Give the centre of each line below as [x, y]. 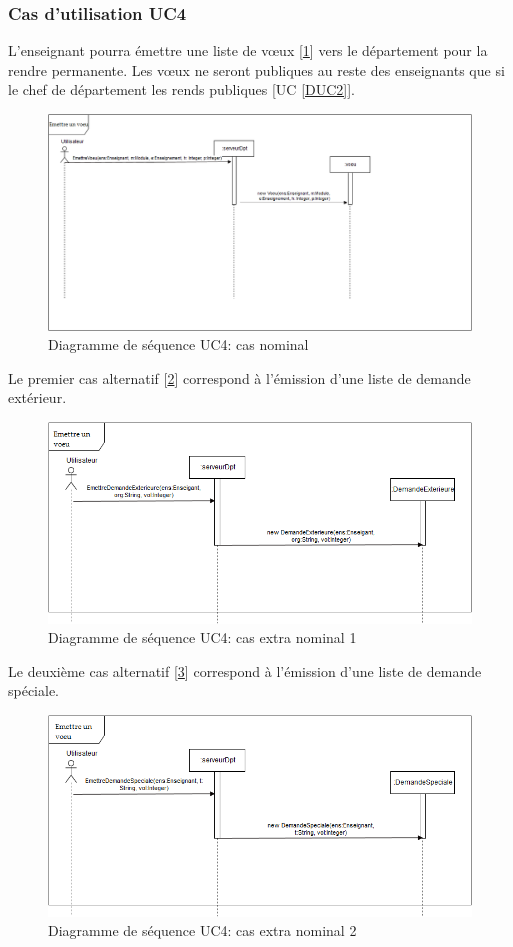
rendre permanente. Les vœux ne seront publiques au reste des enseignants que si [256, 69]
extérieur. [37, 397]
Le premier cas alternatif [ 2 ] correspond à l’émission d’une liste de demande [239, 377]
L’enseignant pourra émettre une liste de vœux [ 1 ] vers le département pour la [248, 50]
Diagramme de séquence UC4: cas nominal [178, 344]
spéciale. [34, 690]
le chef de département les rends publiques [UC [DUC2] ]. [182, 89]
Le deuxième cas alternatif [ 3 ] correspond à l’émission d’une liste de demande [245, 670]
